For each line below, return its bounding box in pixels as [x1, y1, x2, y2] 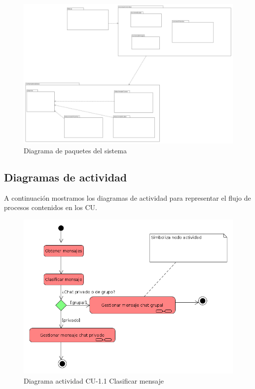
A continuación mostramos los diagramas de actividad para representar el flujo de [4, 192, 251, 203]
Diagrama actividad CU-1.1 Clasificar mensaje [24, 376, 164, 386]
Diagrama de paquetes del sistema [24, 145, 127, 155]
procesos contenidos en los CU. [4, 202, 97, 212]
